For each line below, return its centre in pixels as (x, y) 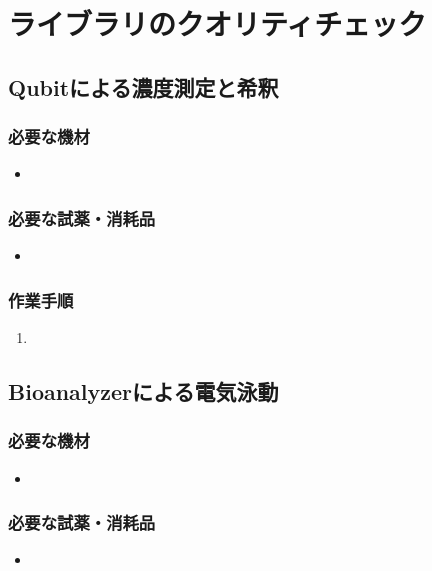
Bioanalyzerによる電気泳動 (143, 390)
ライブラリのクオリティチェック (217, 23)
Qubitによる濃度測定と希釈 (143, 86)
